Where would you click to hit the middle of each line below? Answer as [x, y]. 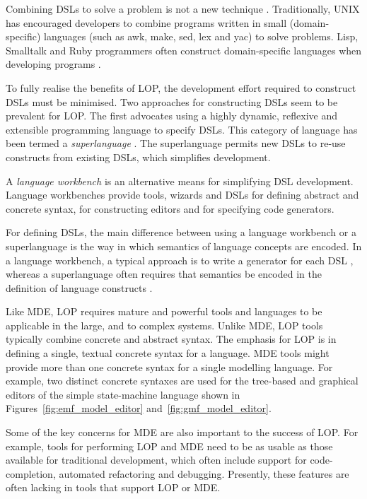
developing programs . [53, 64]
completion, [31, 473]
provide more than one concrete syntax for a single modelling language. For [169, 366]
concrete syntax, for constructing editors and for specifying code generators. [170, 208]
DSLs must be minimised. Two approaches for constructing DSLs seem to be [172, 101]
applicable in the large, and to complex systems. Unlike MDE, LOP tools [164, 325]
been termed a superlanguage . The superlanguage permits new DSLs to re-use [176, 143]
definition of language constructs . [79, 287]
